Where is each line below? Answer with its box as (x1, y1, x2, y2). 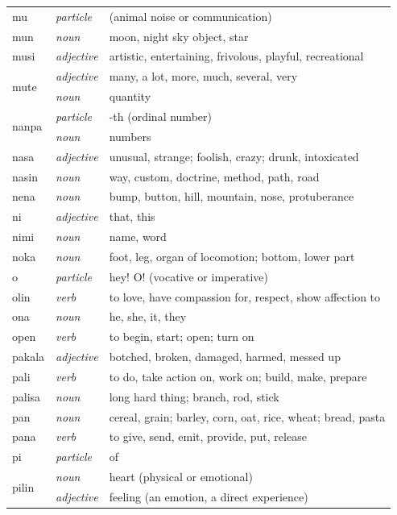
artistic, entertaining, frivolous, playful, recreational (109, 48, 364, 64)
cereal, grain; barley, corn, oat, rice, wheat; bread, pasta (109, 408, 386, 425)
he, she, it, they (109, 308, 187, 325)
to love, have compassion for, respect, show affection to (109, 288, 381, 305)
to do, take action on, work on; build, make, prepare (109, 368, 367, 384)
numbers (109, 127, 151, 144)
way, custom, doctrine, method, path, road (109, 168, 320, 185)
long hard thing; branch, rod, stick (109, 388, 279, 405)
